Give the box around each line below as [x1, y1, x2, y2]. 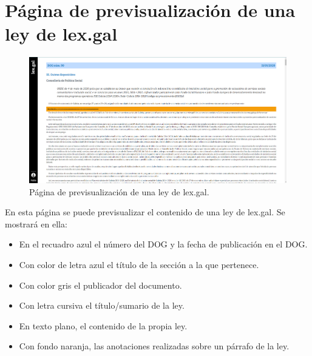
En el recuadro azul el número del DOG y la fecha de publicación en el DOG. [19, 238, 308, 250]
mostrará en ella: [5, 217, 67, 230]
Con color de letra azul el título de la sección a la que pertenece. [19, 258, 259, 270]
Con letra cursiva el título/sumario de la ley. [19, 299, 185, 312]
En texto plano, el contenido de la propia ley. [19, 319, 188, 332]
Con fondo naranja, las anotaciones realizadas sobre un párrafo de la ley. [19, 340, 290, 352]
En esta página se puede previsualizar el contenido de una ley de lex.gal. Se [5, 206, 285, 218]
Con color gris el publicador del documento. [19, 278, 182, 291]
